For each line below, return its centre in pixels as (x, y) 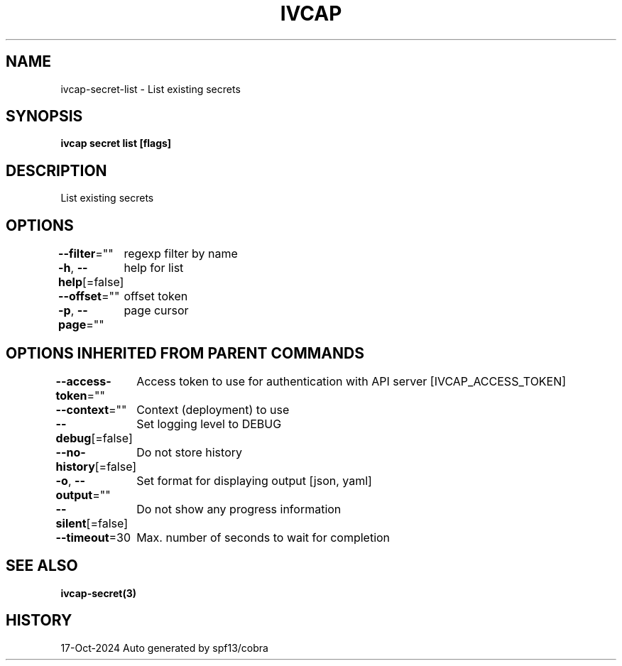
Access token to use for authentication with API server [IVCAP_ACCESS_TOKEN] (351, 381)
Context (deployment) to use (213, 409)
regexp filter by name (181, 254)
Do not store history (189, 452)
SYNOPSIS (44, 116)
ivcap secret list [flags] (116, 143)
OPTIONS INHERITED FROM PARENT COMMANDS (185, 353)
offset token (156, 296)
